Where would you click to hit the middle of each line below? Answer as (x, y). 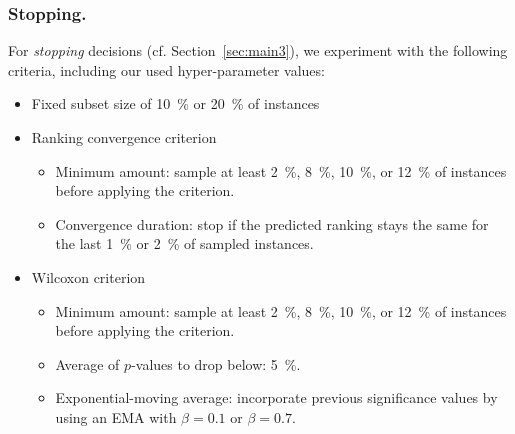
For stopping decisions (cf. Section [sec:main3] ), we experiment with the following (258, 50)
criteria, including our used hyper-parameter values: (166, 69)
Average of (87, 363)
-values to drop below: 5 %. (216, 363)
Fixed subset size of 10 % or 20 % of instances (175, 103)
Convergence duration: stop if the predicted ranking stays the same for (272, 223)
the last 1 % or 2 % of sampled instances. (184, 243)
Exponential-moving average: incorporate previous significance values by (276, 397)
